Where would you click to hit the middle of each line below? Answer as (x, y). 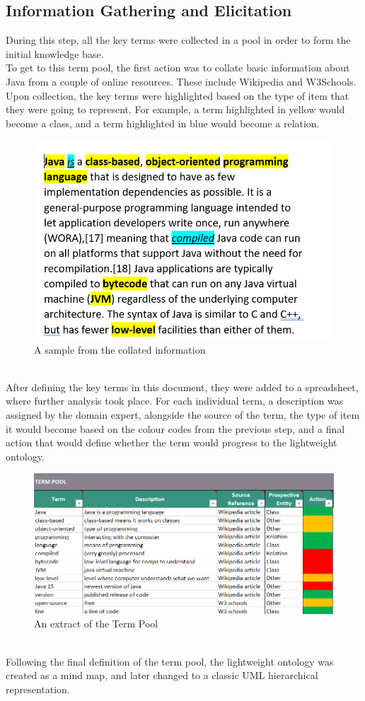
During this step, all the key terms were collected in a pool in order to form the (178, 40)
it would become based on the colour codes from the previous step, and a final (175, 428)
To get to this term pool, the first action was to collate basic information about (178, 68)
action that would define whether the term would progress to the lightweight (172, 442)
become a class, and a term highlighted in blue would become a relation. (163, 123)
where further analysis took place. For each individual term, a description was (175, 401)
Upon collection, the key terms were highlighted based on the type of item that (178, 95)
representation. (38, 689)
